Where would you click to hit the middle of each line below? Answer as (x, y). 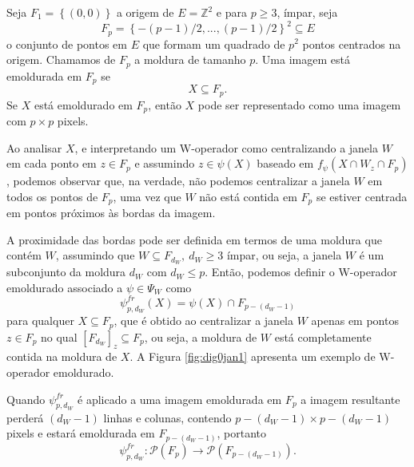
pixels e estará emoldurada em (81, 433)
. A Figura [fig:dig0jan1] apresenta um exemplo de (253, 356)
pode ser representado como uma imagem (299, 104)
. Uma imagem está (303, 59)
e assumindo (165, 163)
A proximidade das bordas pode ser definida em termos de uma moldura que (194, 239)
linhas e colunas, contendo (167, 417)
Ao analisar (34, 147)
